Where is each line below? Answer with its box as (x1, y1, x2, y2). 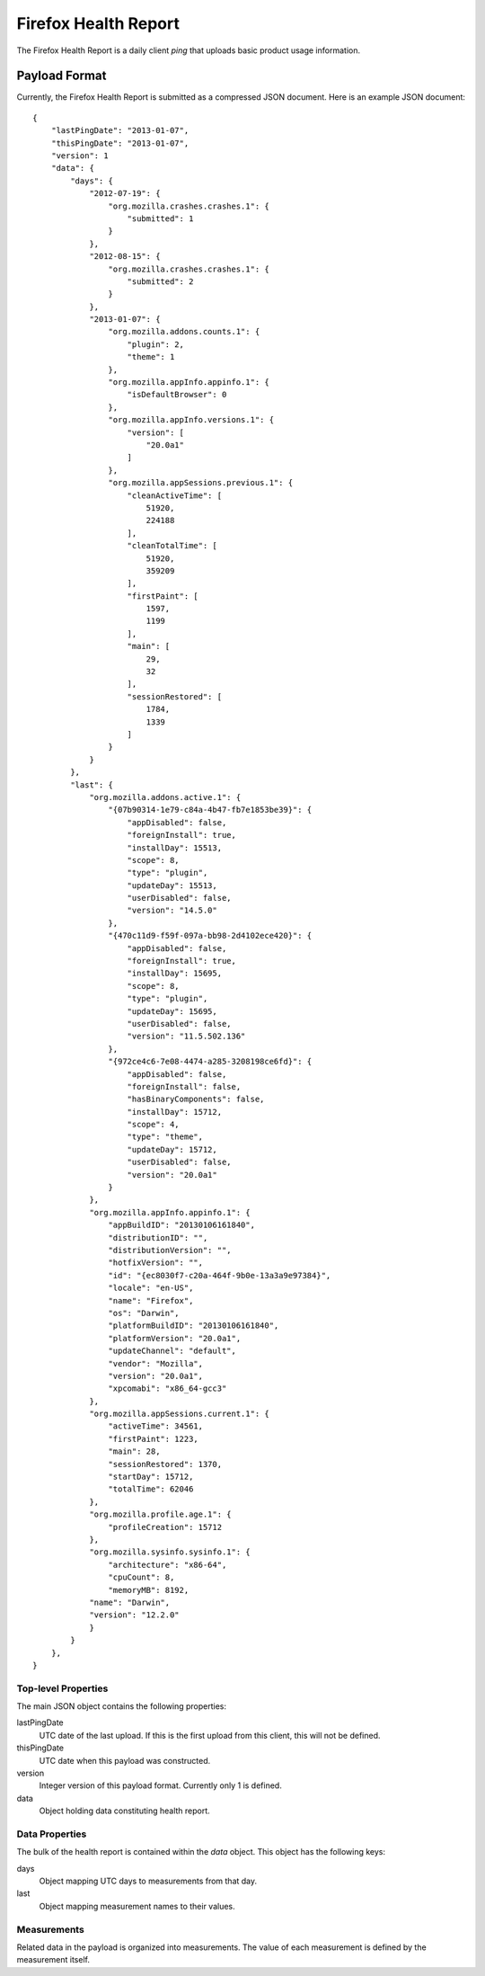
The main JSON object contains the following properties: (16, 1701, 226, 1712)
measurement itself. (16, 1954, 90, 1965)
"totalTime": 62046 (108, 1484, 194, 1494)
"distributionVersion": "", (108, 1245, 233, 1255)
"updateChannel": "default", (108, 1346, 237, 1357)
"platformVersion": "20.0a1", (108, 1333, 242, 1343)
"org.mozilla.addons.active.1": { (89, 792, 242, 802)
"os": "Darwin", (108, 1308, 180, 1318)
